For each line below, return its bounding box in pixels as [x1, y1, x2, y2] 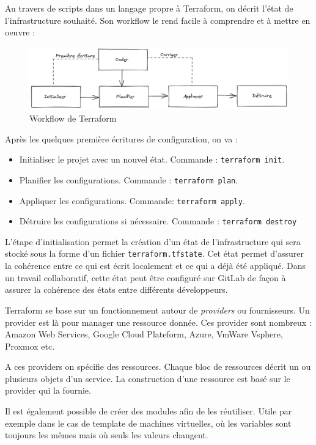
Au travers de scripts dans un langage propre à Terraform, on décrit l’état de [5, 2, 293, 14]
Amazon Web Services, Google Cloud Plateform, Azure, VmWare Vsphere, [5, 328, 283, 340]
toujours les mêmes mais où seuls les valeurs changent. [5, 428, 208, 441]
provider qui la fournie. [5, 384, 91, 397]
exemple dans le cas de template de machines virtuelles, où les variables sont [5, 416, 292, 429]
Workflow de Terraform [29, 112, 117, 125]
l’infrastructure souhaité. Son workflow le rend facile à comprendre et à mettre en [5, 13, 310, 26]
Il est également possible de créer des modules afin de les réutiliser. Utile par [5, 405, 292, 417]
